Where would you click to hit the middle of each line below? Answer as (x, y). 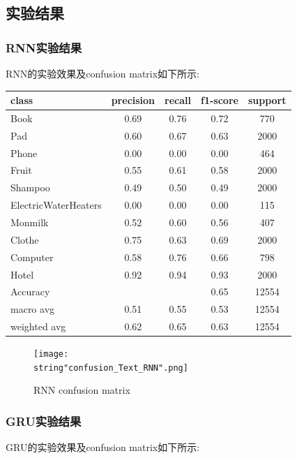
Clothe (25, 239)
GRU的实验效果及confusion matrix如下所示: (103, 447)
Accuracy (30, 291)
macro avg (33, 309)
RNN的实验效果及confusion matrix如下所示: (102, 73)
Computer (32, 257)
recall (178, 100)
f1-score (220, 100)
